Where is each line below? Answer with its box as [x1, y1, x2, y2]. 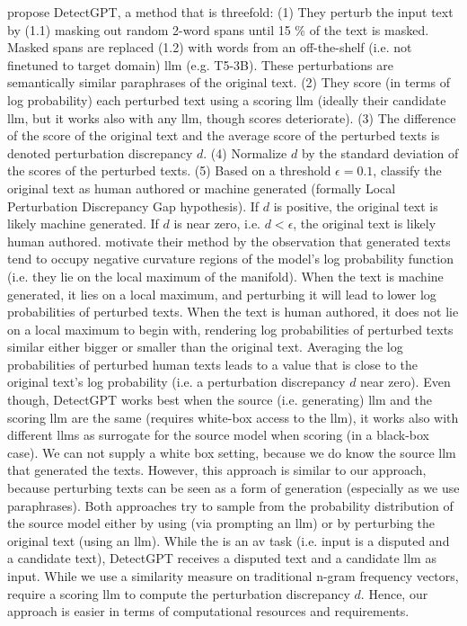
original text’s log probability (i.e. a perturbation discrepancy [7, 372, 346, 391]
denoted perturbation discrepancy [7, 143, 193, 162]
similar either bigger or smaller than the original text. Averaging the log [7, 337, 403, 356]
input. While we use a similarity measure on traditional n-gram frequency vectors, [7, 567, 459, 585]
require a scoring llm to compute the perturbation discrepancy [7, 584, 350, 603]
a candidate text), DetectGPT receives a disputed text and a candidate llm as [7, 549, 436, 568]
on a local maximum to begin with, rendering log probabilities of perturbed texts [7, 319, 454, 338]
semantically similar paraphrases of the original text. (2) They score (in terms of [7, 73, 451, 92]
